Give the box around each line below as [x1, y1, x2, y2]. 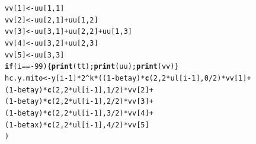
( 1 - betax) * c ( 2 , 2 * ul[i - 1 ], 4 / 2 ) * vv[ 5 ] [5, 120, 149, 129]
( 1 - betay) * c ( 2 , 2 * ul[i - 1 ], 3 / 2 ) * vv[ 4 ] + [5, 108, 153, 117]
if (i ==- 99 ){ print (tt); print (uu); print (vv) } [5, 62, 179, 71]
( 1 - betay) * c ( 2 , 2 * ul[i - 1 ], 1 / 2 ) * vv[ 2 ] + [5, 85, 153, 94]
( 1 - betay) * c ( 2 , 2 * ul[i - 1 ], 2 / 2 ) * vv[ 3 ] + [5, 97, 153, 106]
